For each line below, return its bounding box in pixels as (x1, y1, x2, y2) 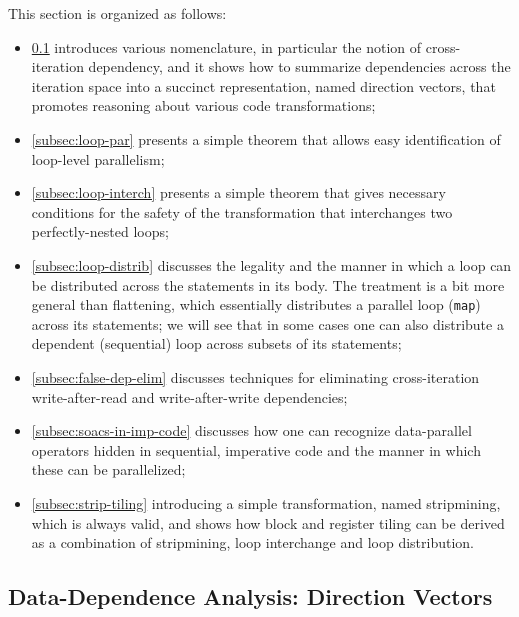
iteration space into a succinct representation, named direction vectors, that (31, 75, 496, 96)
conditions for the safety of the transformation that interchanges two (31, 201, 453, 222)
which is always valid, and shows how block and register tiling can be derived (31, 512, 505, 533)
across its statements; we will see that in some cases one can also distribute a (31, 313, 504, 334)
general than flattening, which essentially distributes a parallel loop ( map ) (31, 294, 481, 315)
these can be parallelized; (31, 459, 186, 480)
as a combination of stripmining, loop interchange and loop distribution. (31, 532, 474, 553)
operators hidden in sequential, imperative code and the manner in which (31, 439, 481, 460)
